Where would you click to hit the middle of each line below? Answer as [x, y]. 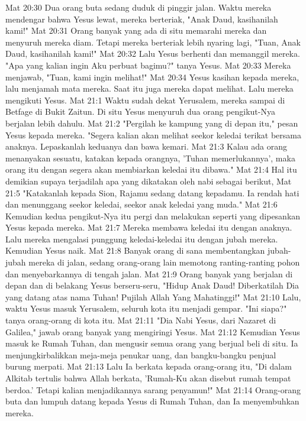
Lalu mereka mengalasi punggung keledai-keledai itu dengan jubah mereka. [142, 239]
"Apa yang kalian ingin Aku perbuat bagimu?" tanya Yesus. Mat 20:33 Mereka [148, 65]
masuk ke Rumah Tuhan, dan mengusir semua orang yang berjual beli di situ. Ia [152, 343]
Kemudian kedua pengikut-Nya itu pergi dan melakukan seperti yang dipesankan [153, 216]
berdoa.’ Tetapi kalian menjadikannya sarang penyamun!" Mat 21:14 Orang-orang [153, 389]
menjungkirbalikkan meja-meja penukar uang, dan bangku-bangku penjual [141, 354]
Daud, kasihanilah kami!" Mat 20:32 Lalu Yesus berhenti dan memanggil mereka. [153, 54]
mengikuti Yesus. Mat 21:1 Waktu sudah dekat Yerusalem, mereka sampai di [145, 100]
